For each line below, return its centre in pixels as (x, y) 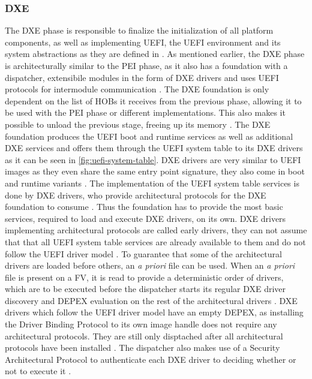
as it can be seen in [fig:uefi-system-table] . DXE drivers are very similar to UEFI (153, 159)
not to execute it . (38, 371)
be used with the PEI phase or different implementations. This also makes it (145, 112)
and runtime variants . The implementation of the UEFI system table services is (152, 183)
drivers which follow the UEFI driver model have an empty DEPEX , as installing (154, 312)
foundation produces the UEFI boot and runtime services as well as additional (149, 136)
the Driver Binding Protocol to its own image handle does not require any (141, 324)
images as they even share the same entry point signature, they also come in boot (155, 171)
